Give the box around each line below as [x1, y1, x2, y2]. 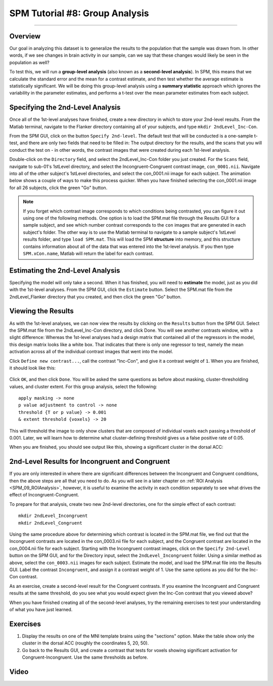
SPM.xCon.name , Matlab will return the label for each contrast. [23, 250, 154, 256]
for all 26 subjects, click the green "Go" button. [9, 185, 108, 191]
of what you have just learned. [9, 606, 73, 612]
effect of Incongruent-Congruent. [9, 492, 79, 498]
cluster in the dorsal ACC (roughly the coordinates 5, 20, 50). [22, 640, 149, 646]
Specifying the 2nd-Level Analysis [9, 103, 121, 112]
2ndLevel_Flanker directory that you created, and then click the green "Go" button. [9, 293, 182, 299]
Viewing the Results [9, 307, 74, 316]
